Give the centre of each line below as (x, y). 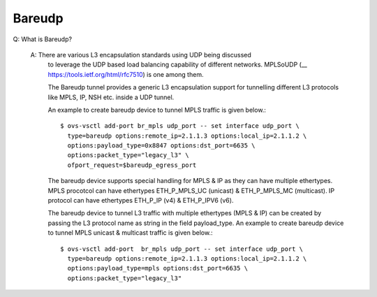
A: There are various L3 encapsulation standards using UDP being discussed (141, 55)
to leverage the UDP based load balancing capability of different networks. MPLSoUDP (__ (177, 65)
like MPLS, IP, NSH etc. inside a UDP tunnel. (111, 97)
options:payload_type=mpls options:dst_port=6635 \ (157, 268)
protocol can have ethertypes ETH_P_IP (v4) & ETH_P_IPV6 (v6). (141, 201)
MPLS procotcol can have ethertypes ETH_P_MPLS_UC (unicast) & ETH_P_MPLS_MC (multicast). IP (191, 190)
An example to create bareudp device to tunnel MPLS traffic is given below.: (157, 110)
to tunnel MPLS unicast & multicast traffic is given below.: (130, 233)
